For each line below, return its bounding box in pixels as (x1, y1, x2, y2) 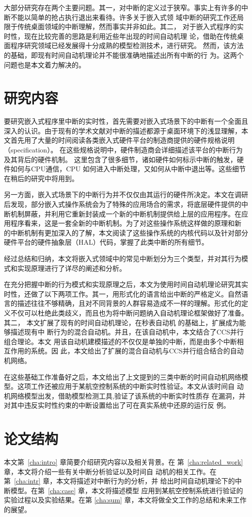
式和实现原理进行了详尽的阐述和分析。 (4, 263, 126, 273)
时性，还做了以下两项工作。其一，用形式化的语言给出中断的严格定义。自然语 (4, 288, 248, 299)
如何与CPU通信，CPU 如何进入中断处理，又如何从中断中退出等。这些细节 (10, 164, 246, 174)
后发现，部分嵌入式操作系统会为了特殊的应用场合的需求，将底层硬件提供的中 (4, 199, 248, 209)
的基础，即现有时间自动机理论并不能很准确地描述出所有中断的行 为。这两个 (4, 50, 244, 60)
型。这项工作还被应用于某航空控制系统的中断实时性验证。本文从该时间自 (4, 381, 235, 391)
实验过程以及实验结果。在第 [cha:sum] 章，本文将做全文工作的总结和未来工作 (4, 495, 247, 505)
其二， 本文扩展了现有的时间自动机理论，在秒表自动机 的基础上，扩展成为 (4, 317, 239, 327)
